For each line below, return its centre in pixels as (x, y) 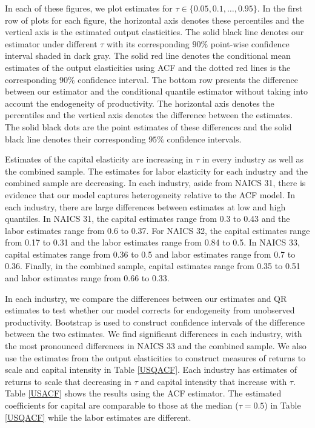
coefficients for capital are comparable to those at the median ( (122, 405)
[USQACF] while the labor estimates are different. (98, 417)
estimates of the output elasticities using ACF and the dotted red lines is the (148, 67)
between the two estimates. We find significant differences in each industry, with (154, 334)
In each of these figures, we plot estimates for (89, 8)
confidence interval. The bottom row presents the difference (188, 79)
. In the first (280, 8)
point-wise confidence (250, 43)
